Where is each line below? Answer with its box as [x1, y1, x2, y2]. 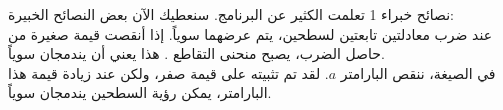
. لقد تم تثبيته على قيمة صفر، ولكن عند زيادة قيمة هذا [8, 62, 329, 83]
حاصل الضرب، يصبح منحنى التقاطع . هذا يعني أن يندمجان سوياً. [8, 43, 385, 64]
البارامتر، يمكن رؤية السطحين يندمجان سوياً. [8, 82, 272, 103]
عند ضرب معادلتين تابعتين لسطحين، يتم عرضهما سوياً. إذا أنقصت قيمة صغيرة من [8, 23, 492, 44]
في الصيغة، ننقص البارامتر [340, 62, 496, 83]
